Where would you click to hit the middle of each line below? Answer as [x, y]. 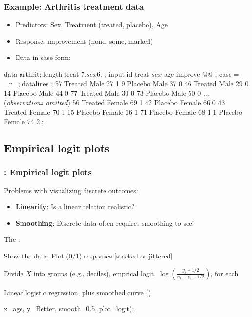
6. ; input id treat [123, 74]
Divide [14, 273]
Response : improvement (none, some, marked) [84, 41]
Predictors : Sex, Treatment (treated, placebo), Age [91, 25]
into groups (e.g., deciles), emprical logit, [95, 273]
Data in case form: [43, 57]
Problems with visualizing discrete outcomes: [71, 190]
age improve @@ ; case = [201, 74]
